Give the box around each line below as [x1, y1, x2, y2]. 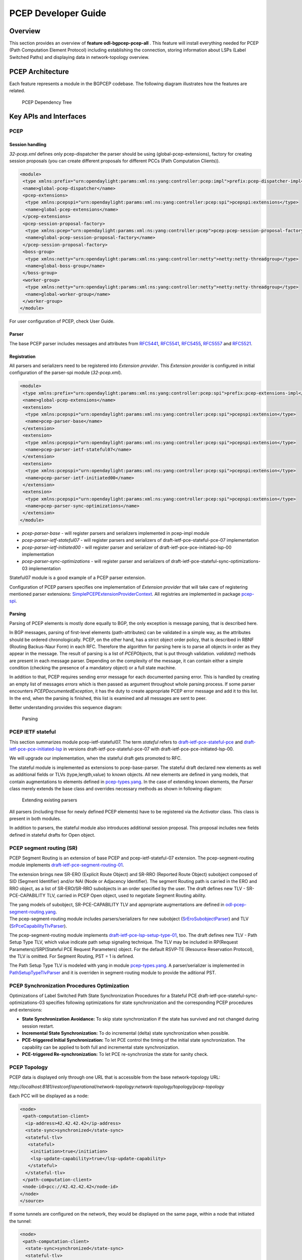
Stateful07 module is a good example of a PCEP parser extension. [9, 575, 146, 581]
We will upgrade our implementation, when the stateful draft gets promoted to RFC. [9, 755, 182, 761]
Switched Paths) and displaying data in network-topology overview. [9, 54, 149, 60]
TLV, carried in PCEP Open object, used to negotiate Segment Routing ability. [46, 892, 206, 898]
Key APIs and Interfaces [9, 112, 87, 121]
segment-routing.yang [9, 909, 56, 915]
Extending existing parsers [22, 797, 78, 803]
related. [9, 88, 25, 94]
